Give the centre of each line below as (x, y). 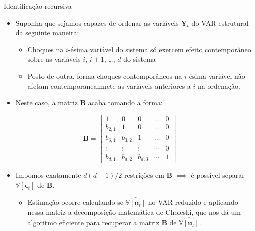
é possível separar (218, 175)
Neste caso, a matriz (47, 103)
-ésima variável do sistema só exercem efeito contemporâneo (159, 49)
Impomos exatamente (48, 175)
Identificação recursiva (38, 6)
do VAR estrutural (220, 23)
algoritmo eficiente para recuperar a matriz (93, 222)
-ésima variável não (216, 76)
